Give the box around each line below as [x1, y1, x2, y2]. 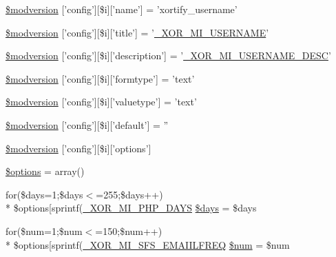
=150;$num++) [95, 223, 162, 238]
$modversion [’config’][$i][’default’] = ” [6, 117, 169, 132]
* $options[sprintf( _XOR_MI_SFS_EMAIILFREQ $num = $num [6, 237, 290, 251]
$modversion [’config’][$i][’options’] [6, 141, 151, 155]
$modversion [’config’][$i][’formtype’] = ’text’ [6, 71, 195, 85]
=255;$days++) [96, 187, 163, 201]
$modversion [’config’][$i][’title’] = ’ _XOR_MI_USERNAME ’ [6, 25, 269, 39]
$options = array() [6, 164, 85, 178]
